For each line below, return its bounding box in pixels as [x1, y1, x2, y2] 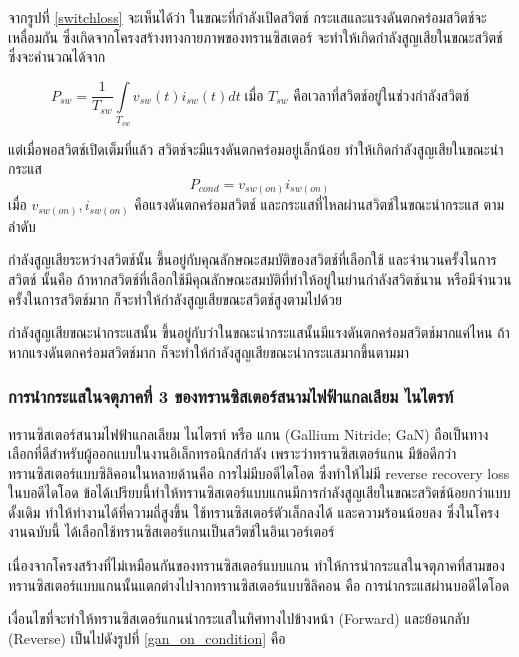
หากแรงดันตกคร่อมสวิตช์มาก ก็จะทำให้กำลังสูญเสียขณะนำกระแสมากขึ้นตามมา [8, 341, 410, 362]
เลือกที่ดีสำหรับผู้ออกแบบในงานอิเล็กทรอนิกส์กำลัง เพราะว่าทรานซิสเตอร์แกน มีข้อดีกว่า [8, 443, 457, 464]
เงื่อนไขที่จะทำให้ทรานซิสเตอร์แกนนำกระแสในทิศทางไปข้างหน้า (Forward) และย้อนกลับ [8, 608, 470, 629]
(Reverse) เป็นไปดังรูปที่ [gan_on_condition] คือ [8, 627, 286, 648]
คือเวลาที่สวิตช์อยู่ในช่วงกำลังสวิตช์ [293, 89, 470, 104]
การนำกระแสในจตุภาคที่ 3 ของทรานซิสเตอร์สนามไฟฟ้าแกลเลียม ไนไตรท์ [8, 384, 454, 409]
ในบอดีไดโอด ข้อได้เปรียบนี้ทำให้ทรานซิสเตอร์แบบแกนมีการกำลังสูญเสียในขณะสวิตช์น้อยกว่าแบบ [8, 482, 511, 503]
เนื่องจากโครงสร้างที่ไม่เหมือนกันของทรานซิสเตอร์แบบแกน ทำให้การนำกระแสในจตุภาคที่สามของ [8, 555, 505, 576]
